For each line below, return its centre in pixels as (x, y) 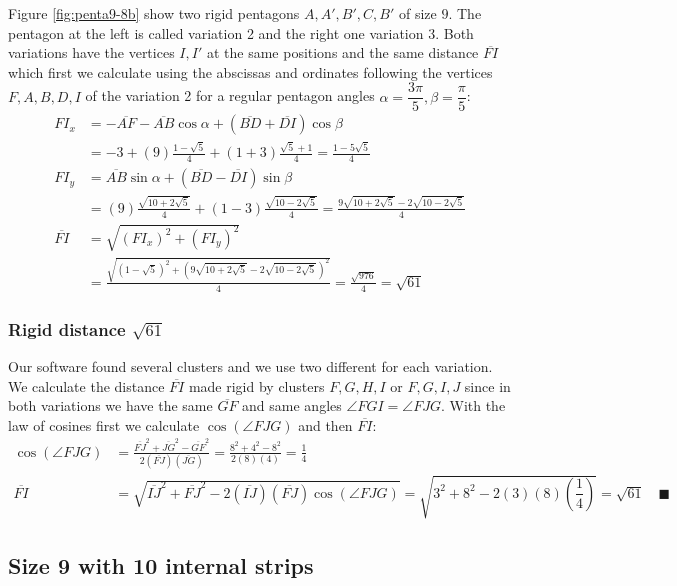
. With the (473, 405)
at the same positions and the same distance (342, 52)
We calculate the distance (86, 385)
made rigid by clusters (256, 385)
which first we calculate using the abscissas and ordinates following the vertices (250, 71)
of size (417, 13)
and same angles (292, 405)
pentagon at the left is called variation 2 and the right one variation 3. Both (241, 32)
